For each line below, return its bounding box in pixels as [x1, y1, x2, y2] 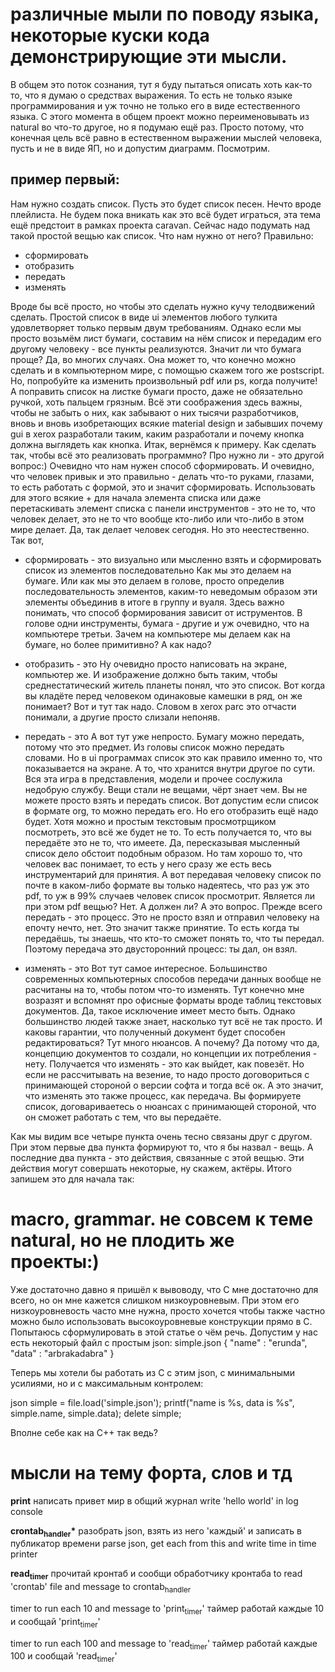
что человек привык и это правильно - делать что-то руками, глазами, [10, 470, 315, 482]
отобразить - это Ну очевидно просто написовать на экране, [24, 658, 288, 670]
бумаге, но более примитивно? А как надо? [24, 638, 212, 650]
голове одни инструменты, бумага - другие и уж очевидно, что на [24, 617, 310, 629]
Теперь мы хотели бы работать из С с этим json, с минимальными [10, 1366, 296, 1378]
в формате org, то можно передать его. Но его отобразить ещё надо [24, 804, 319, 817]
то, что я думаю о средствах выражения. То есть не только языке [10, 89, 293, 101]
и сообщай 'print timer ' [10, 1615, 101, 1630]
